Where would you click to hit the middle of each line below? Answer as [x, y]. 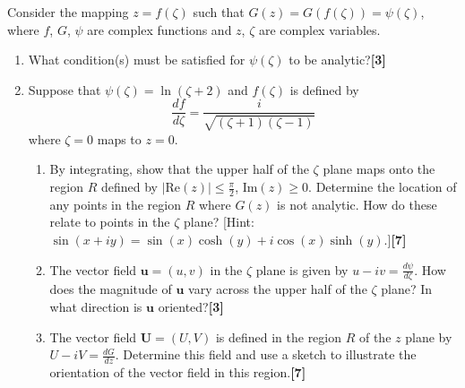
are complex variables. [319, 29]
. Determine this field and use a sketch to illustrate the [266, 354]
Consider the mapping [68, 12]
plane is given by [302, 269]
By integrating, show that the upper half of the [179, 169]
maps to [119, 138]
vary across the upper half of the [278, 289]
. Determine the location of [383, 187]
